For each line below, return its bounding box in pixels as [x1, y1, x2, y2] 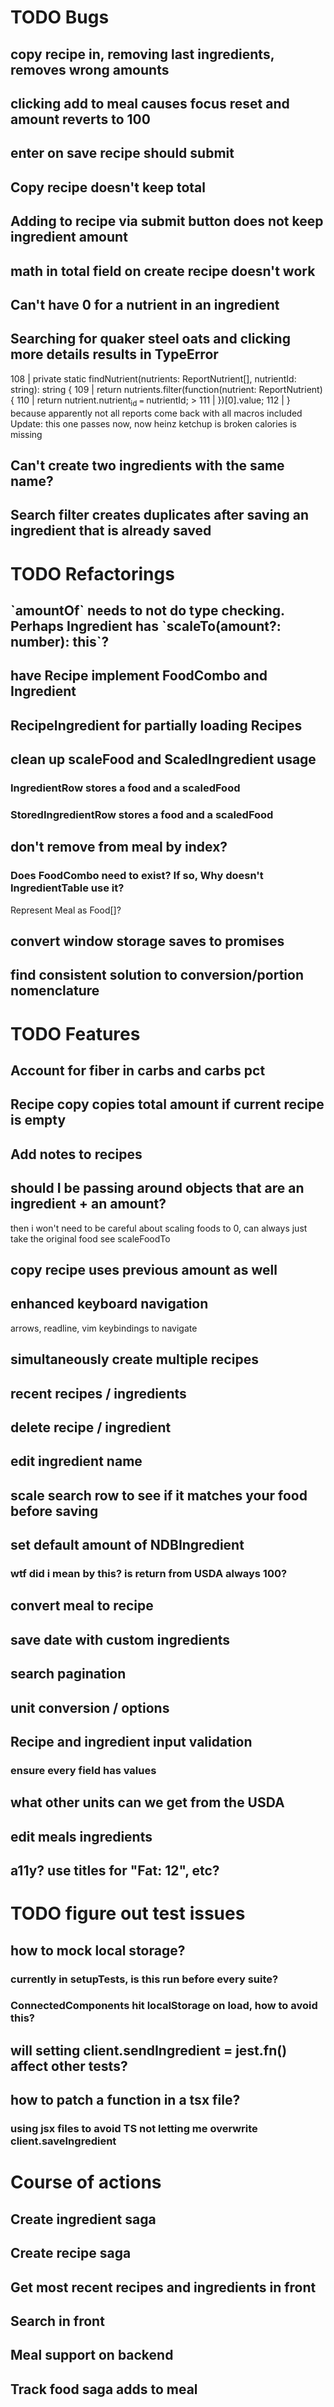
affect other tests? [10, 2057, 128, 2075]
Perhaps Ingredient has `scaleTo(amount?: [10, 617, 282, 635]
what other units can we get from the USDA [10, 1794, 285, 1811]
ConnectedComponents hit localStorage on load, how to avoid [10, 1999, 318, 2013]
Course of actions [10, 2171, 162, 2194]
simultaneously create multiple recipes [10, 1351, 259, 1368]
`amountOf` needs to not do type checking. [10, 602, 285, 619]
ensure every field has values [10, 1763, 157, 1777]
